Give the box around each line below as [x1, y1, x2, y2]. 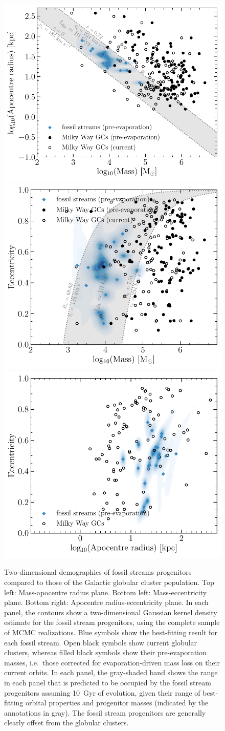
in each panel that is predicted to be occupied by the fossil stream [4, 677, 211, 687]
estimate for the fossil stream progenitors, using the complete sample [4, 617, 220, 628]
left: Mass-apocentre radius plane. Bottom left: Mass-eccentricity [4, 587, 207, 597]
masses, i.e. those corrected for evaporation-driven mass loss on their [4, 657, 220, 667]
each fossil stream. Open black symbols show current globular [4, 637, 197, 648]
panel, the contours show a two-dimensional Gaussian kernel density [4, 607, 217, 617]
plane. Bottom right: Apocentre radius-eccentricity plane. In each [4, 597, 209, 608]
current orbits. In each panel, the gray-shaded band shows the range [4, 667, 218, 678]
